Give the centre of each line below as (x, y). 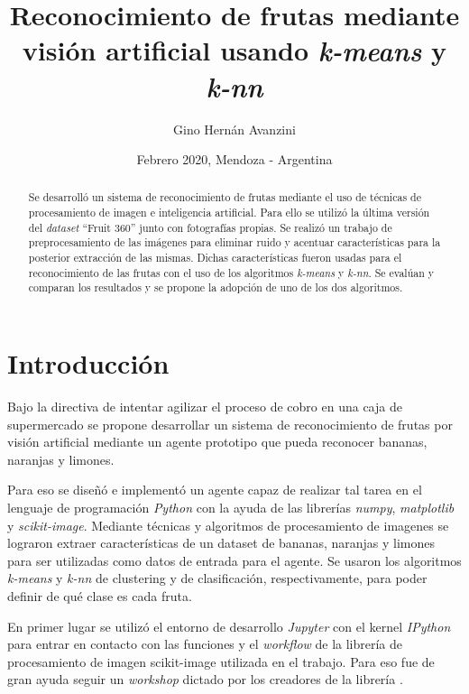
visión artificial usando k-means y (234, 51)
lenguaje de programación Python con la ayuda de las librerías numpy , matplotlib (231, 507)
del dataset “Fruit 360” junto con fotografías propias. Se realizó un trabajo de (210, 227)
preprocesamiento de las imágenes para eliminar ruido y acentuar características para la (234, 242)
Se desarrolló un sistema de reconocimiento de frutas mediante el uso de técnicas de (225, 197)
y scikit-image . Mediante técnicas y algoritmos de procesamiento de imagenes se (228, 525)
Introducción (88, 363)
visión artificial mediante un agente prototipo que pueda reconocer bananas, (217, 442)
